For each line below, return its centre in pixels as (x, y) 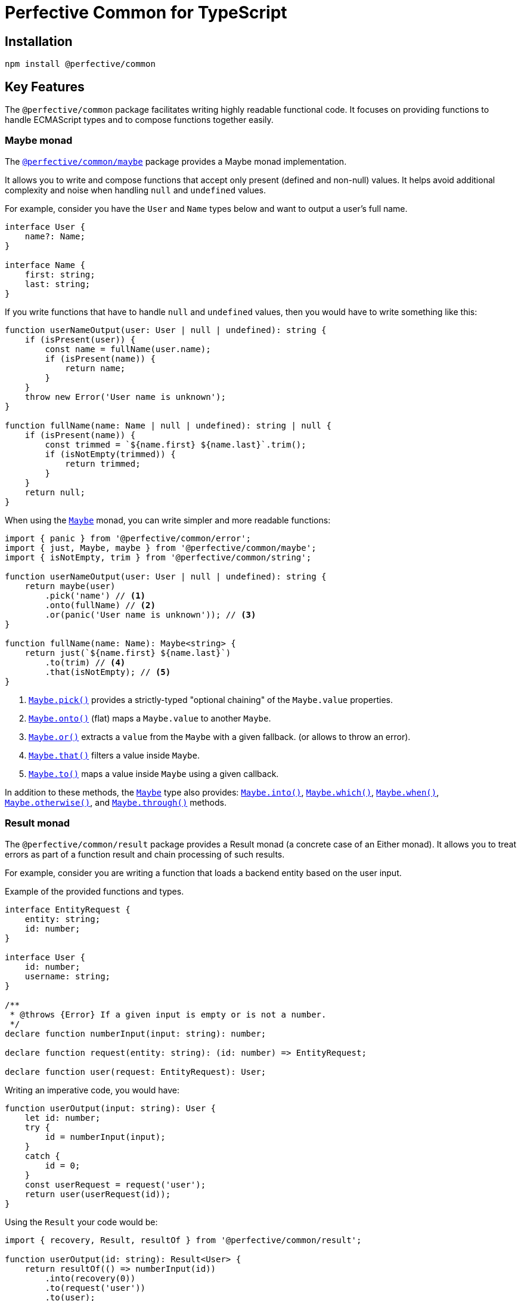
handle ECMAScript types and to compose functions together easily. (139, 120)
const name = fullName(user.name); (128, 349)
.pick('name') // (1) (95, 595)
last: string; (58, 284)
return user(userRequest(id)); (98, 1194)
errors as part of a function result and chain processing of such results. (145, 854)
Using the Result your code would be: (81, 1222)
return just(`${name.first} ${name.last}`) (128, 653)
